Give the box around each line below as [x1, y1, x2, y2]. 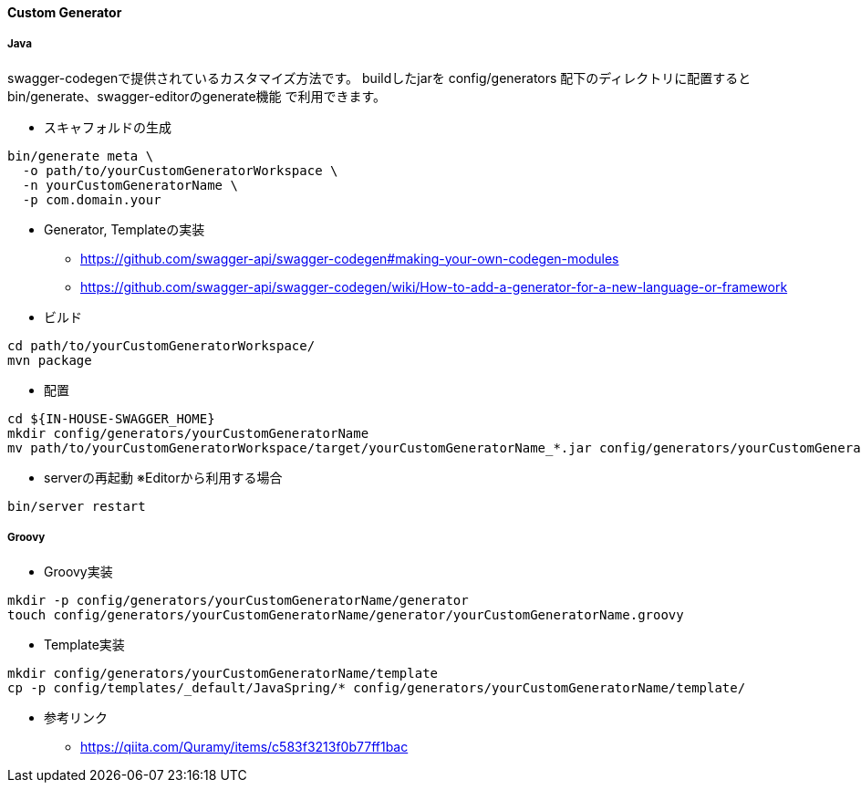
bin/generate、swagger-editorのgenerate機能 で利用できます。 [7, 88, 387, 104]
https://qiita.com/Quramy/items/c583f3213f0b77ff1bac [80, 738, 409, 754]
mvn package [7, 352, 92, 368]
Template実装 [44, 636, 125, 652]
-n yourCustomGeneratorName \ [22, 177, 238, 192]
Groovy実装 [44, 563, 113, 579]
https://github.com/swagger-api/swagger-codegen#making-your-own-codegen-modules [80, 250, 619, 266]
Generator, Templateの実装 [44, 221, 205, 237]
